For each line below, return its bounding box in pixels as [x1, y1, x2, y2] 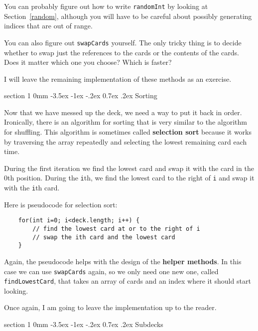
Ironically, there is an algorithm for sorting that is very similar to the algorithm [4, 117, 247, 127]
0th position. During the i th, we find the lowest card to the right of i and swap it [4, 172, 255, 183]
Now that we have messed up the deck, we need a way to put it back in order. [4, 107, 242, 117]
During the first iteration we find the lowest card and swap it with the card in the [4, 163, 254, 173]
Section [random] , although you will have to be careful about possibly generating [4, 10, 252, 21]
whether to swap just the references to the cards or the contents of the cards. [4, 47, 239, 57]
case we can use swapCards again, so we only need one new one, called [4, 266, 219, 276]
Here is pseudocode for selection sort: [4, 199, 118, 209]
